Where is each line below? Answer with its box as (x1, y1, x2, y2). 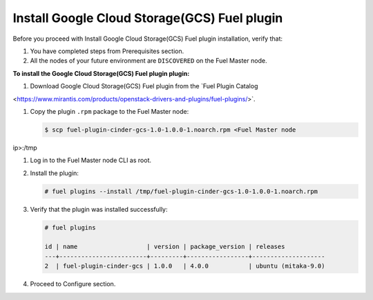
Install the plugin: (30, 169, 79, 177)
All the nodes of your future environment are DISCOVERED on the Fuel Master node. (30, 57, 267, 65)
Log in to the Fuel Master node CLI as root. (30, 156, 152, 165)
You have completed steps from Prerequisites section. (30, 47, 184, 55)
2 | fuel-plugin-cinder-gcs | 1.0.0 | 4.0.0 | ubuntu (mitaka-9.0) (44, 262, 325, 270)
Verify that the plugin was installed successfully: (30, 205, 168, 213)
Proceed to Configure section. (30, 280, 116, 288)
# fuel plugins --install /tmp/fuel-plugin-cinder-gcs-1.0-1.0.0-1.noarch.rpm (44, 187, 318, 195)
